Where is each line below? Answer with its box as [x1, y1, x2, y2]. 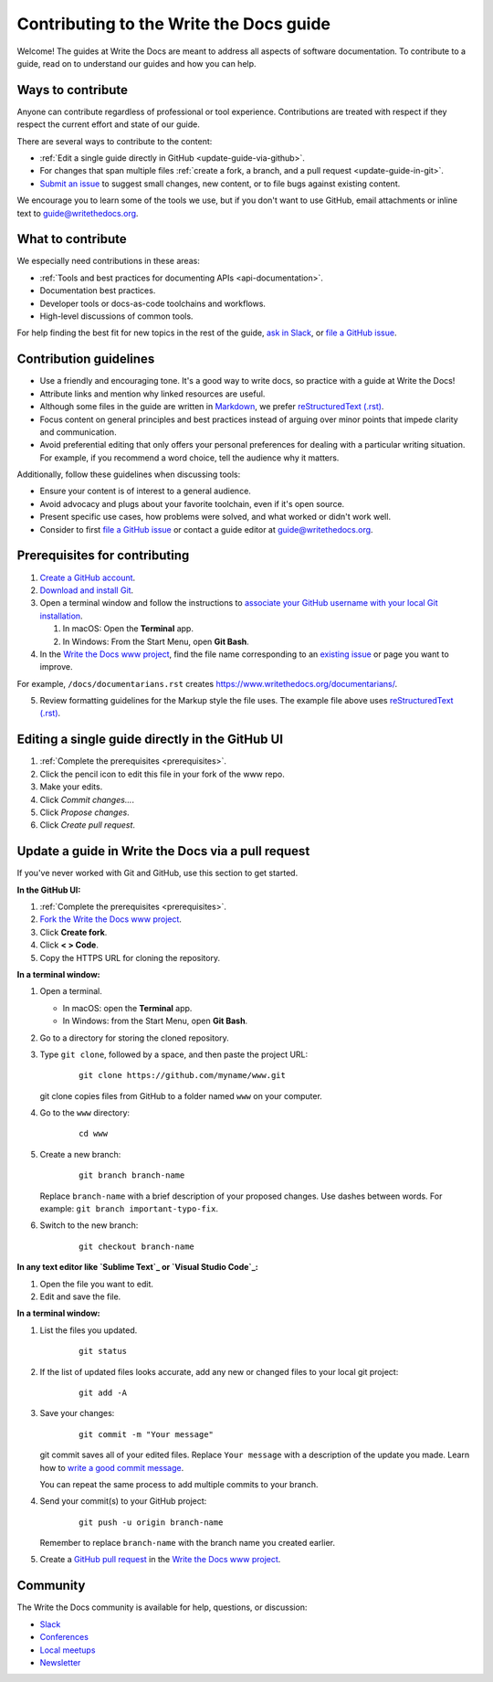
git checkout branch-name [79, 1241, 195, 1252]
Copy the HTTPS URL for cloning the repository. [39, 952, 221, 963]
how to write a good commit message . [39, 1462, 184, 1473]
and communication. [39, 426, 118, 438]
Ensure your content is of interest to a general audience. [39, 485, 251, 497]
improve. [39, 661, 73, 672]
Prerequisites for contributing [16, 548, 190, 564]
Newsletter [39, 1656, 81, 1667]
